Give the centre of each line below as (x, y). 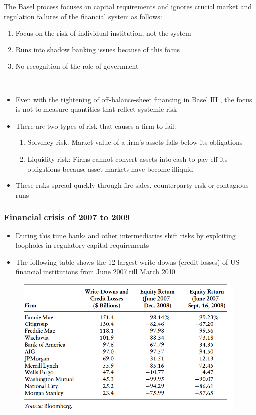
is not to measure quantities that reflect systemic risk (96, 109)
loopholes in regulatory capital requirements (82, 245)
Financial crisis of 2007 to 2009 (67, 217)
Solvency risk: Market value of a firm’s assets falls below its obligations (135, 142)
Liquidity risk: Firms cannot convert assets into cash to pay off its (128, 159)
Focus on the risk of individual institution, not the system (103, 33)
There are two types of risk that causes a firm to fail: (96, 125)
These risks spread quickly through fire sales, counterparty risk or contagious (132, 185)
